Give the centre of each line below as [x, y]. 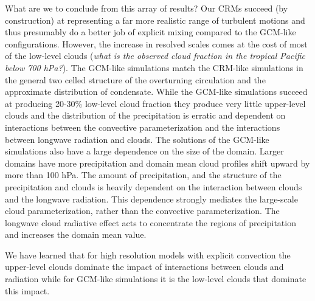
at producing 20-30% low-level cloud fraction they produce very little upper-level [155, 103]
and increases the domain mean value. [76, 234]
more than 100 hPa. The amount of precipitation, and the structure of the [143, 175]
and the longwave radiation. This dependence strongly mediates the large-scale [151, 199]
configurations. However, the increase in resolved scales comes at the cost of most [156, 43]
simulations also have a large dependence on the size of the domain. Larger [144, 151]
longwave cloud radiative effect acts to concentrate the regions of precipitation [151, 222]
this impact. [27, 290]
